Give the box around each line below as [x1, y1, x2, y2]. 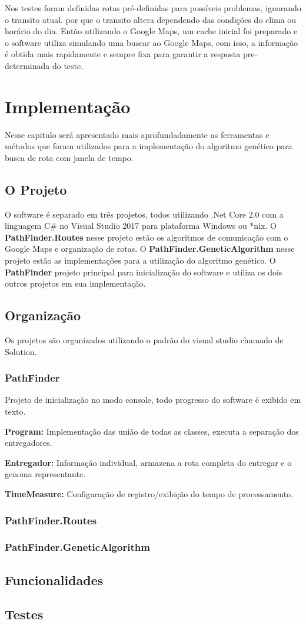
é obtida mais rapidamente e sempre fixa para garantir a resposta [5, 48, 241, 60]
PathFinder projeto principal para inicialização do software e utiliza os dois [5, 265, 282, 278]
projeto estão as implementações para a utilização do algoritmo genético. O [5, 254, 276, 267]
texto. [5, 405, 26, 418]
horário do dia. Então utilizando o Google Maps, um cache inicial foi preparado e [5, 25, 298, 37]
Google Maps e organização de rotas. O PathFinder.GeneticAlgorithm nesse [5, 242, 295, 255]
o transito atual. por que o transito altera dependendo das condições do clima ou [5, 13, 297, 25]
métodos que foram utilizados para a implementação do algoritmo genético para [5, 140, 292, 152]
